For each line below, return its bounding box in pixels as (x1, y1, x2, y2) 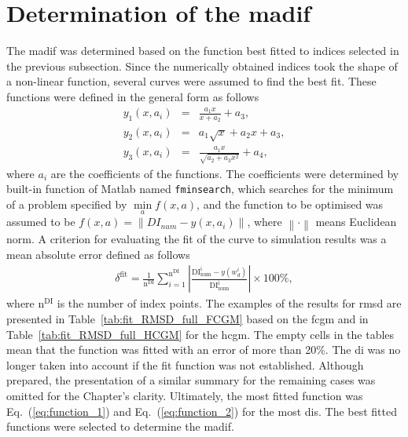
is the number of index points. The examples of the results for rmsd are (57, 295, 402, 311)
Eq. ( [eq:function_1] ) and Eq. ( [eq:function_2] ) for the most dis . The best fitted (6, 402, 397, 419)
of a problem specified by (6, 195, 127, 212)
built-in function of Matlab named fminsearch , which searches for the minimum (6, 180, 394, 197)
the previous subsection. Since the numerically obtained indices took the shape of (6, 57, 398, 74)
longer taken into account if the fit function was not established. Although (6, 356, 364, 373)
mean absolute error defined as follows (6, 246, 190, 262)
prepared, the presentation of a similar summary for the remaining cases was (6, 372, 376, 388)
